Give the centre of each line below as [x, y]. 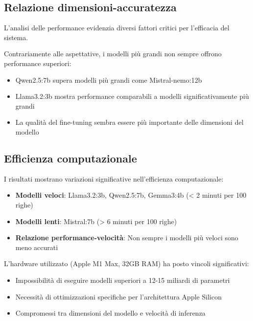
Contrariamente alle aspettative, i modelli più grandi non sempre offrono [113, 54]
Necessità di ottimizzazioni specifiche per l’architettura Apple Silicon [118, 296]
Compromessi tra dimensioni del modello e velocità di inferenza [110, 313]
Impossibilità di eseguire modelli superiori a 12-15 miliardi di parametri [123, 280]
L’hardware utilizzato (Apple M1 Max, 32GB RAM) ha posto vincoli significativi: [126, 264]
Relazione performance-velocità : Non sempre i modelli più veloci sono [127, 238]
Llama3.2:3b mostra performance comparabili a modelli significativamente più [132, 96]
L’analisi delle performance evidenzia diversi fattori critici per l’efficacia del [117, 28]
